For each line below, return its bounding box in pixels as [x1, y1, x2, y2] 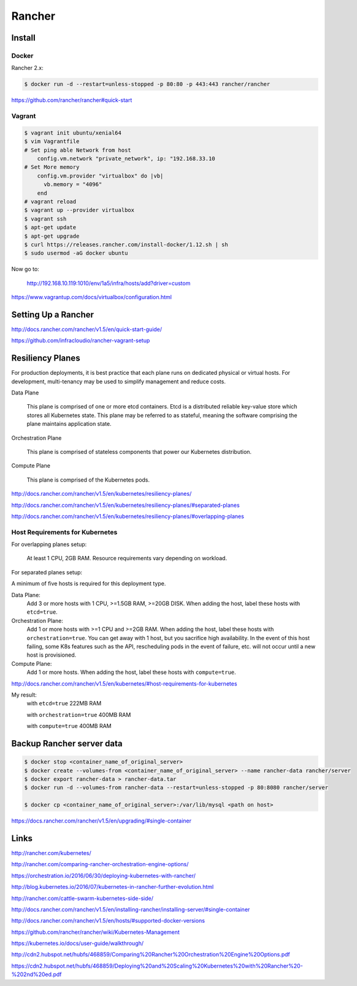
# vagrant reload [24, 198, 77, 205]
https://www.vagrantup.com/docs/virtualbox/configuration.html [11, 294, 172, 301]
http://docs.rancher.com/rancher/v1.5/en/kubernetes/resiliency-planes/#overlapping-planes [11, 512, 245, 520]
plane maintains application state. [26, 420, 112, 428]
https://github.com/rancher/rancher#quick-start [11, 96, 132, 104]
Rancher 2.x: [11, 65, 44, 72]
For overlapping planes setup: [11, 541, 87, 548]
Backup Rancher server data [11, 738, 123, 749]
